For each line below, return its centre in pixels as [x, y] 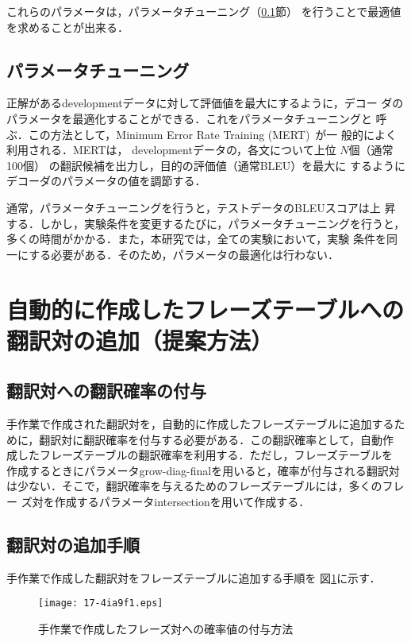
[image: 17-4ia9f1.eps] [101, 603]
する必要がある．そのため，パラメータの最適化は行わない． [184, 254]
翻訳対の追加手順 [73, 545]
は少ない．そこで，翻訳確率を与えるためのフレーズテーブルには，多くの [194, 486]
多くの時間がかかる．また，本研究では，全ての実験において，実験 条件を [196, 239]
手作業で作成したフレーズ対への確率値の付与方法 [166, 629]
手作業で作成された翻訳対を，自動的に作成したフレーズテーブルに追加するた [206, 424]
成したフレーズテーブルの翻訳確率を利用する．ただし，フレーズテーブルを [200, 455]
